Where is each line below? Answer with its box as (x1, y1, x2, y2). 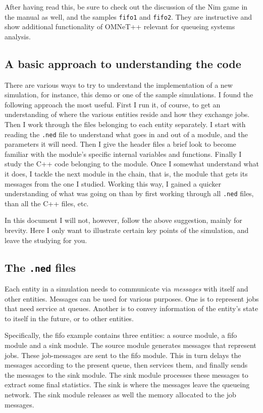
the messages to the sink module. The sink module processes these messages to (5, 369, 248, 380)
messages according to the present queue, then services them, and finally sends (5, 360, 248, 370)
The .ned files (5, 259, 76, 275)
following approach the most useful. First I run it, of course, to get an (5, 99, 221, 109)
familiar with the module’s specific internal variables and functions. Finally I (5, 148, 242, 159)
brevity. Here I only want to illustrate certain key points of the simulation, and (5, 225, 249, 235)
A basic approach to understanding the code (5, 55, 241, 71)
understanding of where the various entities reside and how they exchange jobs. (5, 109, 250, 120)
